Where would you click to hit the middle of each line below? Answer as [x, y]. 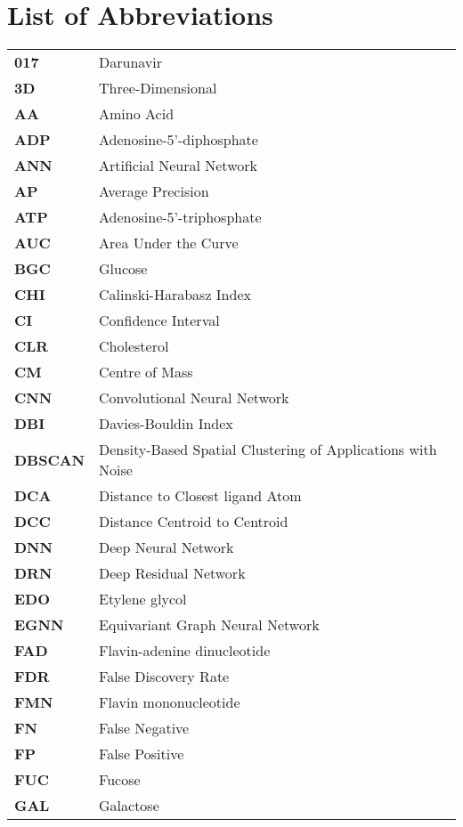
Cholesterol [134, 346]
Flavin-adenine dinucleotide [185, 651]
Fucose [120, 780]
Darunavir [131, 62]
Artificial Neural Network [178, 166]
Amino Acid [137, 114]
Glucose [123, 269]
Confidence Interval [159, 320]
